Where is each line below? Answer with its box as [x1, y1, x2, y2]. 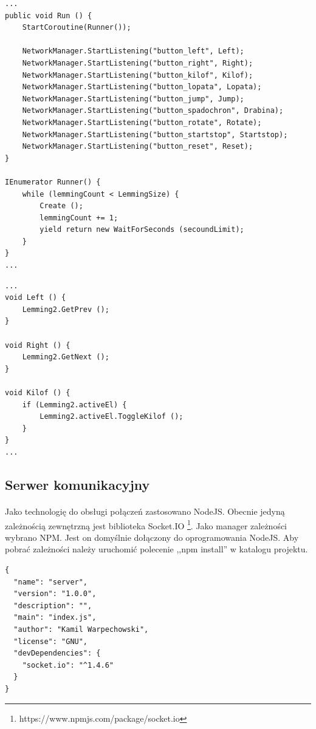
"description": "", [13, 601, 92, 610]
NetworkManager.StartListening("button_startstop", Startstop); [22, 130, 288, 139]
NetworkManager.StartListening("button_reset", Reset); [22, 142, 253, 151]
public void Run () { [5, 11, 92, 20]
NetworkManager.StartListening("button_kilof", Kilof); [22, 70, 253, 80]
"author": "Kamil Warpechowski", [13, 625, 149, 634]
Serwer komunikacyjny [5, 475, 150, 493]
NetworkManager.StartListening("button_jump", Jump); [22, 94, 244, 103]
